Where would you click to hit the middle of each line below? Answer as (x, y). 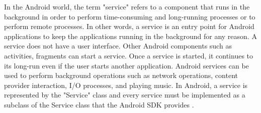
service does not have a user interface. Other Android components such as (118, 46)
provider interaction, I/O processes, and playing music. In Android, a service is (126, 85)
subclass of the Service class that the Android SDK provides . (99, 104)
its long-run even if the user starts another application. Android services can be (126, 65)
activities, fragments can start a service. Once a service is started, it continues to (129, 55)
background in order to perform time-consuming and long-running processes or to (130, 16)
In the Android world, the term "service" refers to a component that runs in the (127, 6)
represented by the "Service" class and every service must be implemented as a (125, 95)
